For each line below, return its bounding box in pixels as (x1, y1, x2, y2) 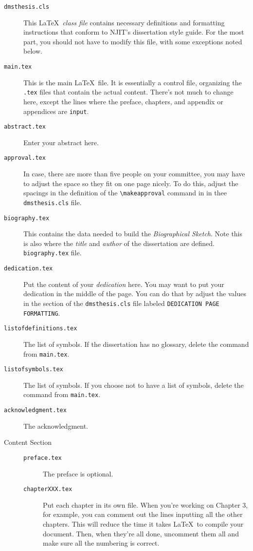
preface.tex (23, 454, 62, 461)
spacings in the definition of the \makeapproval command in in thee (23, 188, 227, 198)
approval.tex (4, 154, 46, 162)
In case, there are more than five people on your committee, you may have (23, 169, 245, 179)
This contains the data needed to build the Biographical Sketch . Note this (23, 228, 243, 239)
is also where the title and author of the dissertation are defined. (23, 238, 215, 248)
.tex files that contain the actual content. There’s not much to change (23, 87, 234, 97)
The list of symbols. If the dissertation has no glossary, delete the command (23, 339, 249, 349)
